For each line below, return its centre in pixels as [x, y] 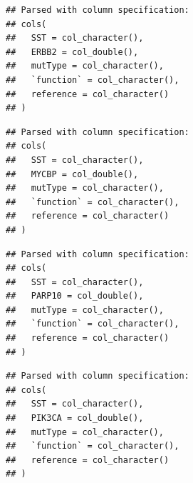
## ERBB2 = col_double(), [72, 52]
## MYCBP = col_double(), [72, 174]
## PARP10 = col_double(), [75, 296]
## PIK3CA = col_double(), [75, 418]
